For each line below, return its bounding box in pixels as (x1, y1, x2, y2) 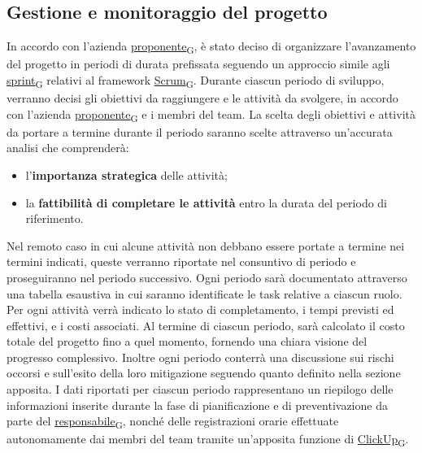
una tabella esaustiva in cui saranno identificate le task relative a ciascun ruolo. (7, 285, 402, 302)
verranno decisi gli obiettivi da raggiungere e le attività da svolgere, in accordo (7, 89, 398, 107)
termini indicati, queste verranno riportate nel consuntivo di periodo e (7, 253, 356, 270)
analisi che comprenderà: (7, 139, 129, 156)
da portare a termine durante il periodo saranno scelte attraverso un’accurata (7, 123, 393, 140)
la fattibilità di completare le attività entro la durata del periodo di (25, 194, 388, 211)
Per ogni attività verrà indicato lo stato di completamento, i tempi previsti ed (7, 301, 394, 318)
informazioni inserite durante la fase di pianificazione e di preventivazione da (7, 396, 388, 413)
